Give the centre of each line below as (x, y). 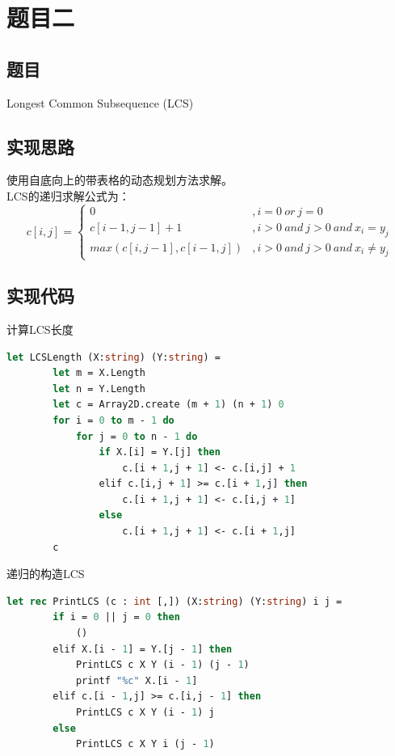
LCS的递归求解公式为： (68, 195)
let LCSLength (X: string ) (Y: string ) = (113, 357)
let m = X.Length (99, 373)
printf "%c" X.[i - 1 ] (137, 680)
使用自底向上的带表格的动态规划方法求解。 (120, 180)
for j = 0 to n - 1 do (137, 436)
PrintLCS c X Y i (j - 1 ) (145, 744)
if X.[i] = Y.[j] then (160, 452)
